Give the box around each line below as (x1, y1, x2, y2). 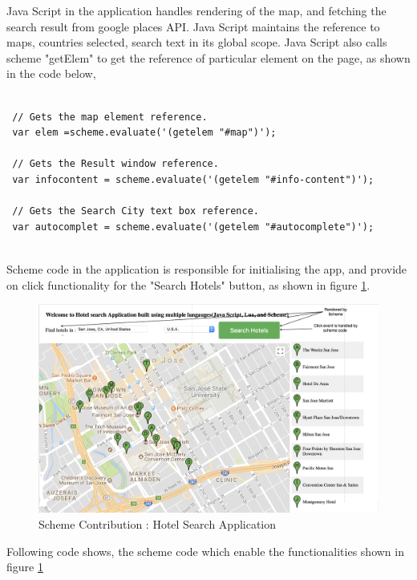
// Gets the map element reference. (12, 111, 208, 123)
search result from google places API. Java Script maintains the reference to (6, 18, 380, 34)
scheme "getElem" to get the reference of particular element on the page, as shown (6, 49, 411, 66)
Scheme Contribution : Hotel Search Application (38, 515, 277, 532)
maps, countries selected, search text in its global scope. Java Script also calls (6, 34, 387, 51)
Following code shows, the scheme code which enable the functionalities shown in (6, 542, 404, 559)
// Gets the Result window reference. (12, 158, 219, 170)
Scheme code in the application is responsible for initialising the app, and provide (6, 260, 407, 277)
